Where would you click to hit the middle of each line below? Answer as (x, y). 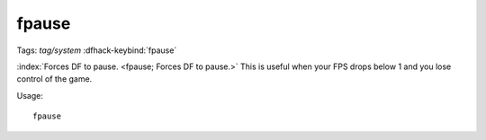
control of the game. (54, 79)
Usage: (30, 95)
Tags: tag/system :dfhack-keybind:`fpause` (97, 50)
